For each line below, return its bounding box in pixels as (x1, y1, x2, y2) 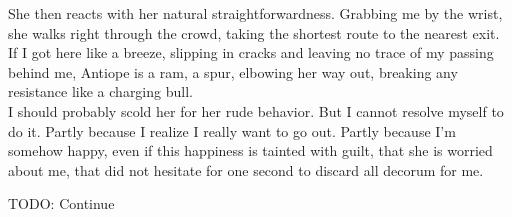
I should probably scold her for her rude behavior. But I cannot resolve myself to (8, 100, 504, 121)
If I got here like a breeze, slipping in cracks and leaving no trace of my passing (8, 42, 494, 63)
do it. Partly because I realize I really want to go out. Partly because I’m (8, 120, 456, 141)
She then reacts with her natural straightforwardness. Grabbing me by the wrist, (8, 3, 503, 23)
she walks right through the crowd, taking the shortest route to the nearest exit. (8, 22, 500, 43)
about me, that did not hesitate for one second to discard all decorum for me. (8, 159, 484, 180)
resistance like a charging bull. (8, 81, 193, 102)
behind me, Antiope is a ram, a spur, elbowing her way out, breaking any (8, 61, 458, 82)
